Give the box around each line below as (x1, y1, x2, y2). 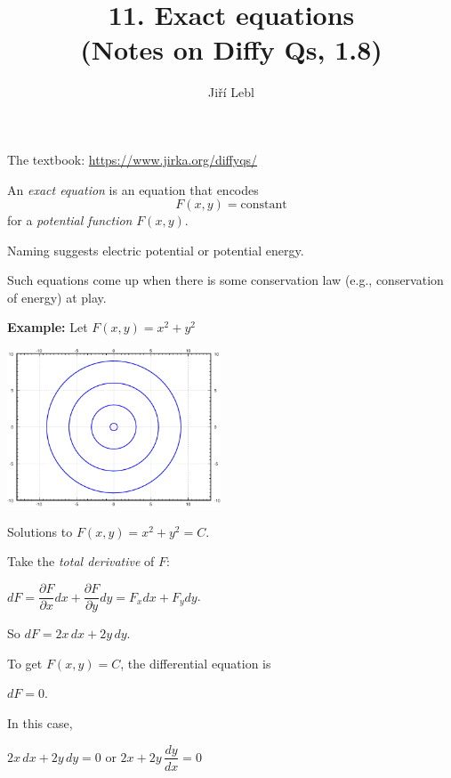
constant (240, 199, 287, 212)
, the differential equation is (120, 653, 271, 672)
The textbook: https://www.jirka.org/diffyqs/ (7, 150, 258, 168)
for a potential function (7, 211, 133, 230)
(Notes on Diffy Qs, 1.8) (80, 31, 383, 68)
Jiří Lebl (208, 83, 254, 101)
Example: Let (7, 318, 88, 336)
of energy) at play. (7, 288, 107, 306)
